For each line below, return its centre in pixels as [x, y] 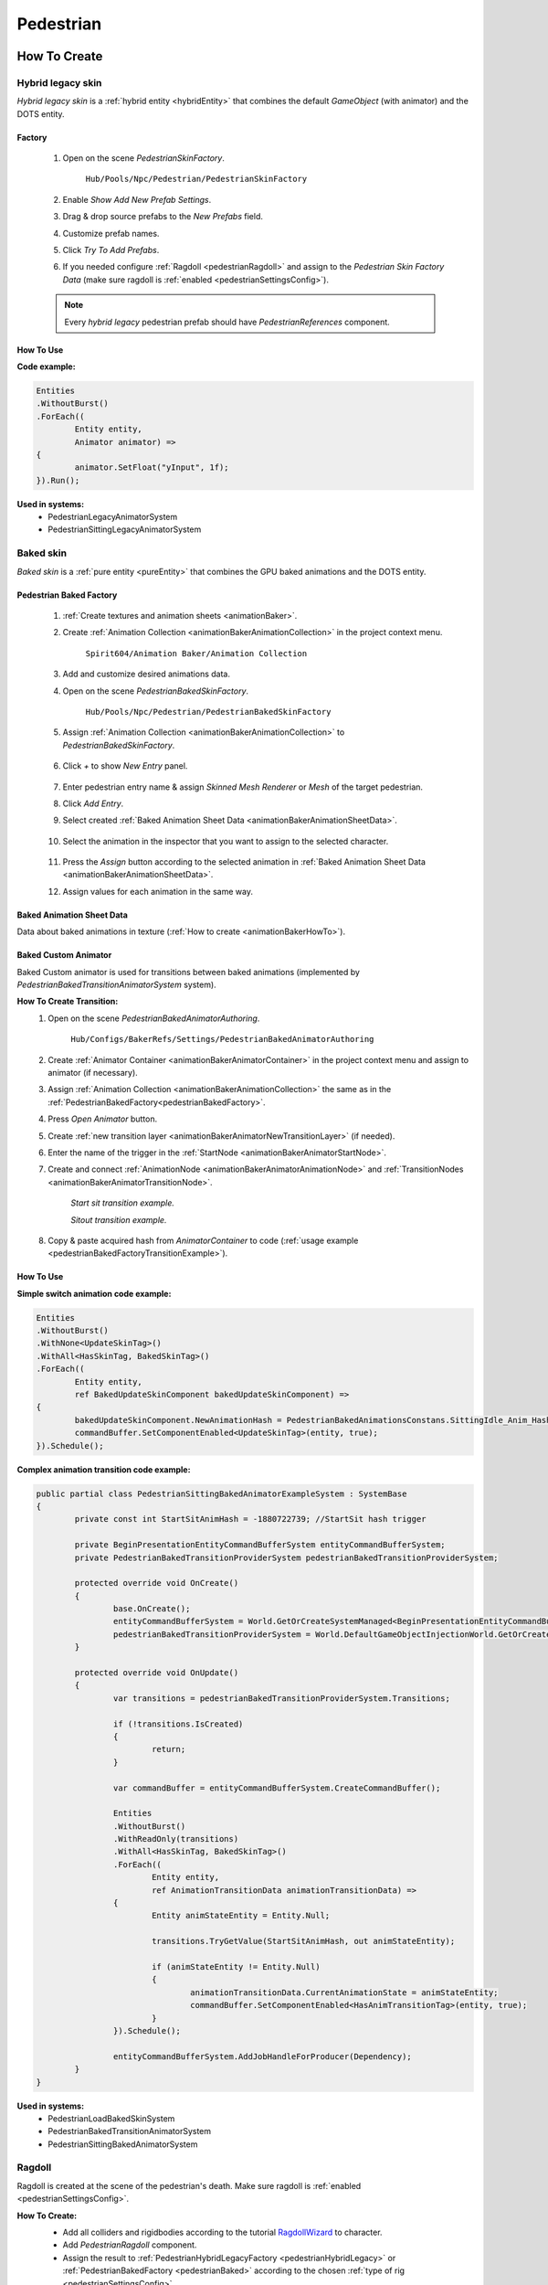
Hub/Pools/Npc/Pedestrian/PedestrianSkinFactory [196, 179]
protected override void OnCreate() [157, 1583]
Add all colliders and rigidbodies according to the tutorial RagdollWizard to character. [222, 2232]
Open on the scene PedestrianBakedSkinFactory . [156, 691]
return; [169, 1749]
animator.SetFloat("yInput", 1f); [152, 468]
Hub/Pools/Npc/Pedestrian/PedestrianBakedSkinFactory [208, 712]
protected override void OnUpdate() [157, 1673]
